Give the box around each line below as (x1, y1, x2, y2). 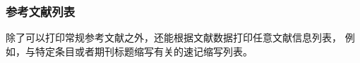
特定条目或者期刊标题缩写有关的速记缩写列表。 (35, 43, 253, 58)
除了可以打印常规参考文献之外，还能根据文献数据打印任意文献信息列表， (6, 30, 342, 45)
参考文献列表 (6, 2, 76, 20)
